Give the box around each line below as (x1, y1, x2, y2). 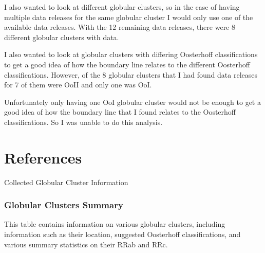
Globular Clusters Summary (4, 198, 123, 211)
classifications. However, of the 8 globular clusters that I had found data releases (4, 69, 258, 80)
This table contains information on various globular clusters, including (4, 219, 225, 229)
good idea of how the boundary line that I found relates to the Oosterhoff (4, 106, 236, 117)
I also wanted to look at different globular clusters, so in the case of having (4, 2, 240, 12)
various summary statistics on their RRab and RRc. (4, 239, 168, 249)
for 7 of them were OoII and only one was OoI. (4, 79, 152, 90)
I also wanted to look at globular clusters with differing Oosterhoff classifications (4, 49, 258, 60)
